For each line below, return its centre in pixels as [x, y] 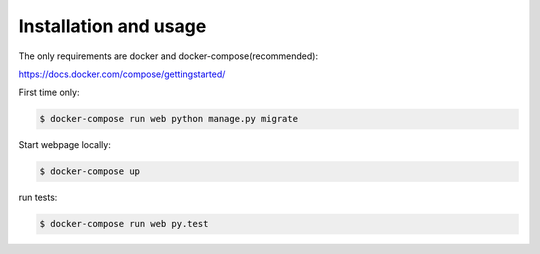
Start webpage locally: [65, 145]
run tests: [38, 197]
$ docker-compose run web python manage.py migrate [169, 119]
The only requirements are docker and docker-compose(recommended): [168, 56]
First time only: [49, 92]
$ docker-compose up [89, 171]
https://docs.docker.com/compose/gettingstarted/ [122, 74]
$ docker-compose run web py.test [124, 224]
